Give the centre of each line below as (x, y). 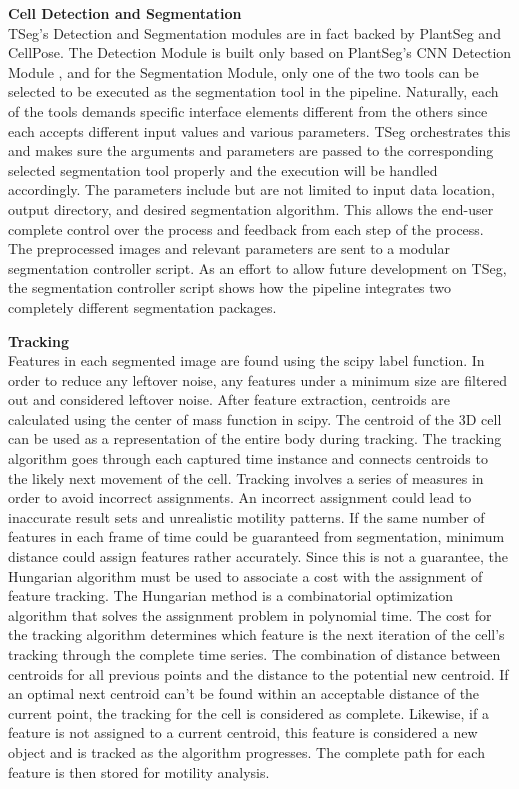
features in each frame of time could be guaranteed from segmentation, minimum (256, 536)
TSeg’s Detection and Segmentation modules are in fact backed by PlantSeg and (254, 32)
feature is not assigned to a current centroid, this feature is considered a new (243, 732)
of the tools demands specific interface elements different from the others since (248, 110)
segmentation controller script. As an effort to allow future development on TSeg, (257, 267)
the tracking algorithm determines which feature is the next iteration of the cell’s (256, 634)
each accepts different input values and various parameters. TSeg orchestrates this (259, 130)
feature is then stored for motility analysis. (139, 771)
